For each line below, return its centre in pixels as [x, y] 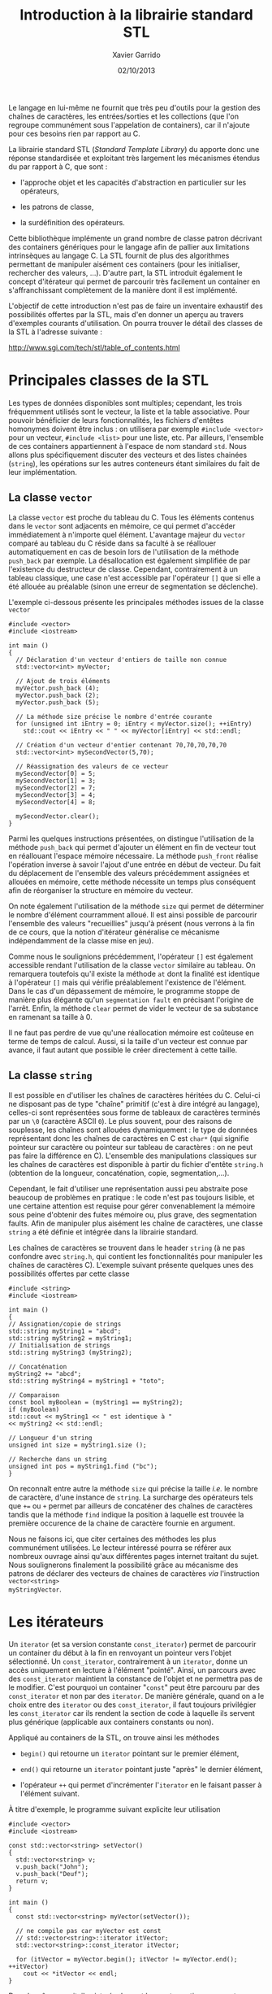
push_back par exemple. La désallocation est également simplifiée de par [130, 560]
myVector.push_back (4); [58, 688]
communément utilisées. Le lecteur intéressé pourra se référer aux [120, 1548]
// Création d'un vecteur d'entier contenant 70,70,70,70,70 [121, 745]
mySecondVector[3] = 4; [56, 795]
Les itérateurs [56, 1622]
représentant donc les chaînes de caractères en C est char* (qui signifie [129, 1138]
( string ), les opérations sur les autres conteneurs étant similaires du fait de [134, 463]
